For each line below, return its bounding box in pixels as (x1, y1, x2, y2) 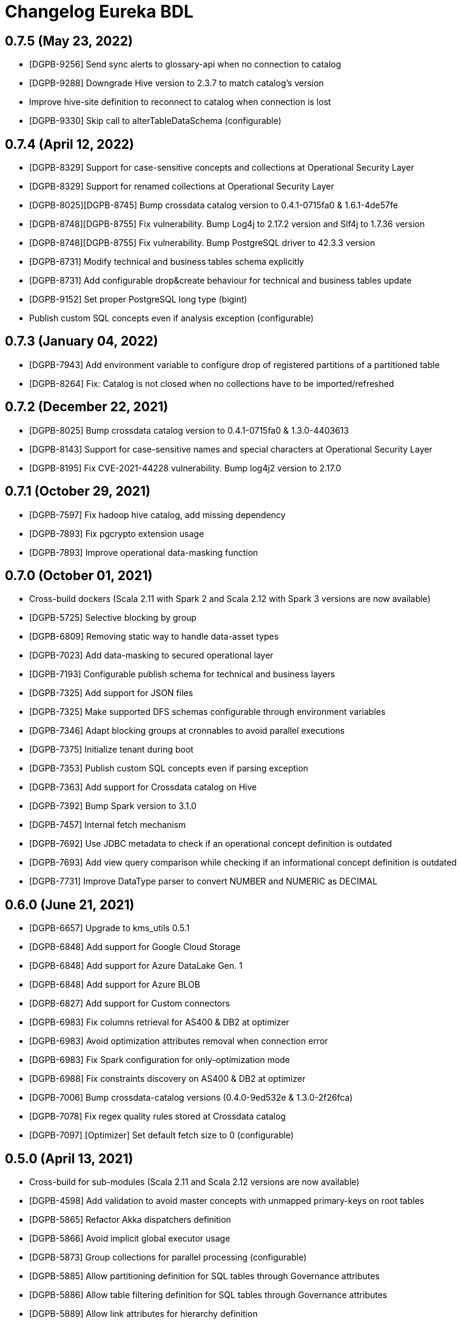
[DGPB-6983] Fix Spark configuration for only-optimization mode (29, 1055, 291, 1065)
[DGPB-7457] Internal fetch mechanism (29, 819, 186, 830)
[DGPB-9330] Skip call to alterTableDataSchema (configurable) (29, 115, 281, 126)
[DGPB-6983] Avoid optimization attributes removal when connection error (29, 1036, 328, 1047)
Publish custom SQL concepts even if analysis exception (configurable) (29, 313, 314, 324)
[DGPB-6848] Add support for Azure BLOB (29, 979, 200, 990)
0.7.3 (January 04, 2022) (5, 333, 158, 349)
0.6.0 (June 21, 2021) (5, 897, 135, 912)
